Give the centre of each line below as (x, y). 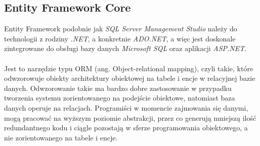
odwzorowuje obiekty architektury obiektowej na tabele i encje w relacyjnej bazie (130, 78)
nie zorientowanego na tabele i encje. (61, 137)
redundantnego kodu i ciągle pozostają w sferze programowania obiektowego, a (126, 128)
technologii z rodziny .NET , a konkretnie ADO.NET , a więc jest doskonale (120, 38)
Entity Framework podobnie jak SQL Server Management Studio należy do (121, 29)
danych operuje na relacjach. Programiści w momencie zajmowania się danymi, (126, 107)
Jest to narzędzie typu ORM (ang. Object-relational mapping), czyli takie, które (129, 68)
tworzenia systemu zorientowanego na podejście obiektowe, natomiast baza (120, 98)
